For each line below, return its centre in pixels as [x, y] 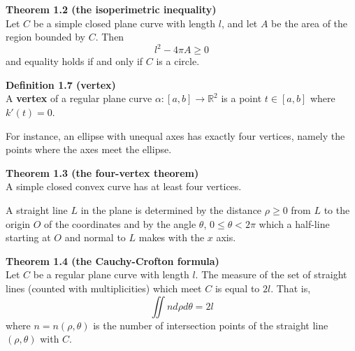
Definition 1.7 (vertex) [61, 84]
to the [337, 210]
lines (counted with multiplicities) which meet [104, 288]
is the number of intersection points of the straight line [211, 325]
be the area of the [310, 23]
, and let [239, 23]
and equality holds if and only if [74, 61]
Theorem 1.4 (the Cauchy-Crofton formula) [113, 260]
